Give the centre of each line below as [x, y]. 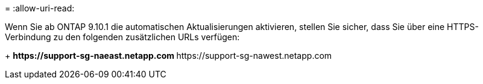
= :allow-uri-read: [40, 8]
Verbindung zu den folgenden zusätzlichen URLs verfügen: [122, 37]
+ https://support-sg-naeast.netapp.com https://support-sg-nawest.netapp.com [169, 55]
